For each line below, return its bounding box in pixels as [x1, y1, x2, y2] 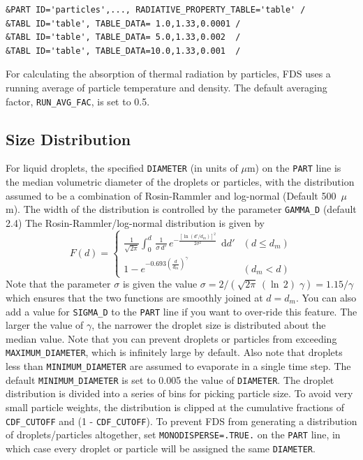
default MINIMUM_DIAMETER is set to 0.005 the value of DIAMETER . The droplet [6, 372, 334, 387]
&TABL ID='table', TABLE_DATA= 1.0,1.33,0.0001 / [6, 18, 241, 29]
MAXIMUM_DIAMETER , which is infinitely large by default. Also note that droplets [6, 345, 343, 359]
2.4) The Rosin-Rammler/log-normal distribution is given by [6, 215, 265, 230]
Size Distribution [6, 128, 131, 149]
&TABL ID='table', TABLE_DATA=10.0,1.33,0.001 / [6, 45, 241, 56]
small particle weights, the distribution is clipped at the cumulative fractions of [6, 400, 345, 415]
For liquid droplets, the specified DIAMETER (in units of [6, 161, 238, 175]
